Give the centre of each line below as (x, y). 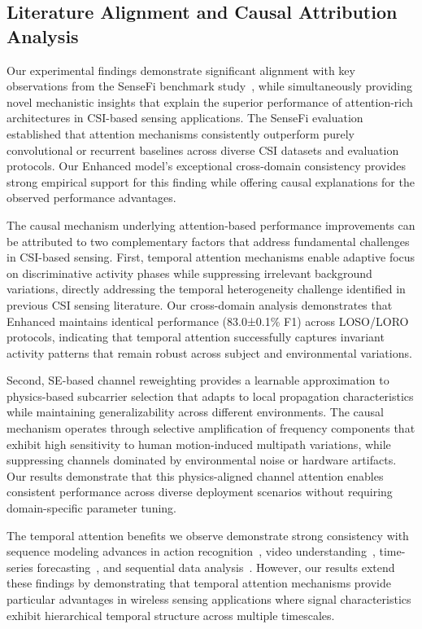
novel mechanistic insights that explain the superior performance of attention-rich (210, 101)
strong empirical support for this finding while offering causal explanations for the (211, 181)
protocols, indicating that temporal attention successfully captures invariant (196, 337)
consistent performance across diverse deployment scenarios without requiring (200, 492)
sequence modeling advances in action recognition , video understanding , (191, 551)
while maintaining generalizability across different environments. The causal (196, 412)
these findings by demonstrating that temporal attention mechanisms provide (199, 583)
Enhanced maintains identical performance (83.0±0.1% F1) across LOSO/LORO (208, 321)
